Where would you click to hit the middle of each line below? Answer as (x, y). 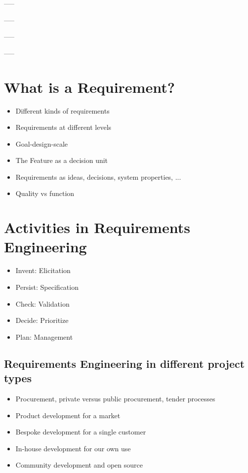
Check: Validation (42, 303)
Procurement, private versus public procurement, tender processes (115, 398)
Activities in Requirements (97, 227)
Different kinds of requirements (62, 110)
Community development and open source (79, 465)
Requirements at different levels (63, 127)
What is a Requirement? (89, 87)
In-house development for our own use (73, 448)
